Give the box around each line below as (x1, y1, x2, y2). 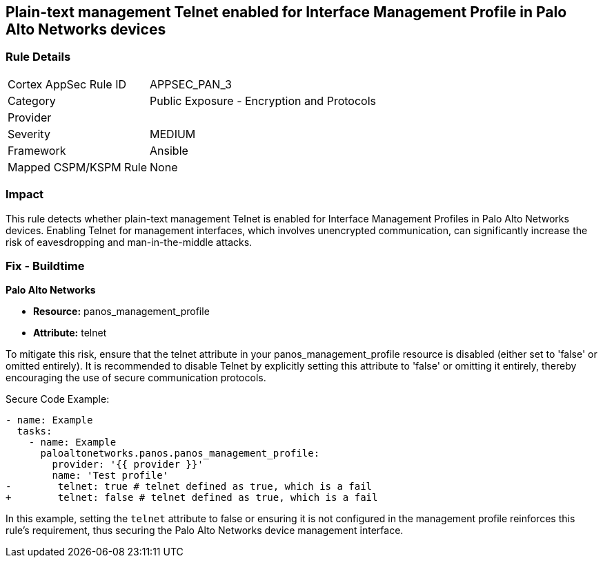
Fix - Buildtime (6, 258, 85, 273)
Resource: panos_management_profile (33, 305, 210, 318)
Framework (8, 143, 66, 158)
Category (8, 93, 56, 108)
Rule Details (6, 50, 71, 64)
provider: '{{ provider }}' (52, 459, 204, 470)
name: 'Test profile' (52, 470, 169, 481)
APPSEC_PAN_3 (150, 77, 232, 91)
